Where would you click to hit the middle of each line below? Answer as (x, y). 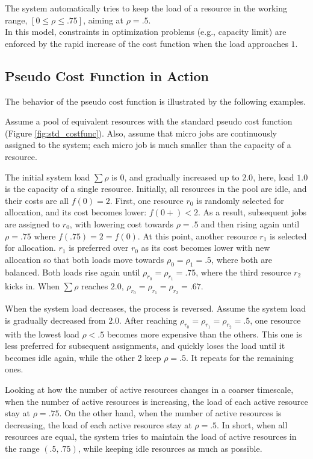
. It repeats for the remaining (240, 357)
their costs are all (37, 200)
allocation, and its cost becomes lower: (76, 212)
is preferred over (99, 248)
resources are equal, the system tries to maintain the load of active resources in (151, 436)
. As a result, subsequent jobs (252, 212)
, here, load (274, 177)
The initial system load (48, 177)
